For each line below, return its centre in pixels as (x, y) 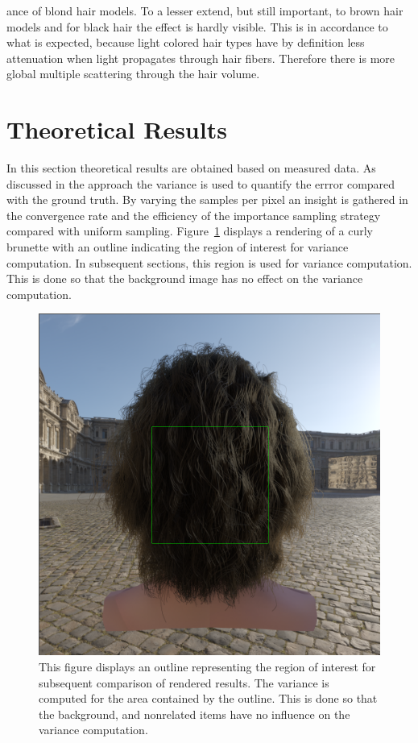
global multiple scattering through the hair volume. (133, 74)
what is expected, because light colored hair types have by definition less (186, 42)
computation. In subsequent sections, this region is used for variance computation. (209, 262)
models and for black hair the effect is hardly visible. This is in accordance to (197, 26)
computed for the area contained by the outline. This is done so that (208, 698)
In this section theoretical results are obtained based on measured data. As (191, 168)
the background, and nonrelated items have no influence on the (195, 714)
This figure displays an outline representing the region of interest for (207, 667)
